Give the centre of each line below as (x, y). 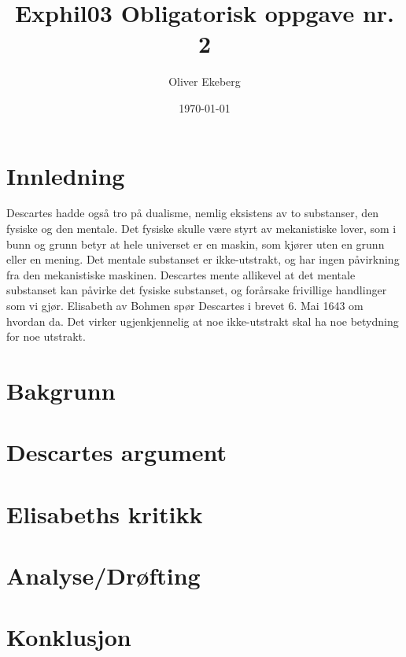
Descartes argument (117, 452)
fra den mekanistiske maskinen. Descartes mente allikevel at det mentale (181, 274)
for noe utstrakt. (46, 336)
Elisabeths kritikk (105, 513)
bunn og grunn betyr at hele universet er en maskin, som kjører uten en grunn (196, 244)
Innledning (66, 175)
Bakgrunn (61, 390)
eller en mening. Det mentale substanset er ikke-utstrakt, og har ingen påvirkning (203, 259)
